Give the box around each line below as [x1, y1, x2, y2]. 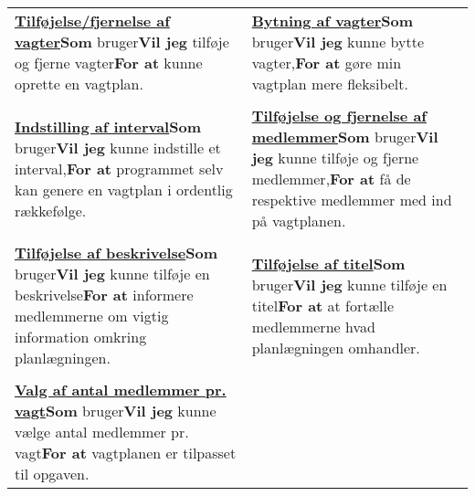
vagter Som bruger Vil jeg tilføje [15, 31, 229, 52]
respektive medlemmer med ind [251, 189, 452, 210]
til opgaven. [15, 463, 90, 484]
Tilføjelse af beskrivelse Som [15, 242, 218, 263]
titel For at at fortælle [251, 294, 395, 316]
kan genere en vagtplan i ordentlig [15, 178, 233, 200]
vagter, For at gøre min [251, 52, 402, 73]
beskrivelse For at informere [15, 284, 194, 305]
